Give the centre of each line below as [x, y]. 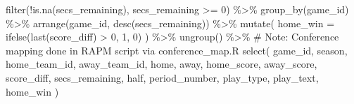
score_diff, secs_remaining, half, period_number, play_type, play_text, [162, 77]
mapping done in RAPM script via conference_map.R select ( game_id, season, [177, 50]
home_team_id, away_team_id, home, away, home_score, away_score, [162, 64]
